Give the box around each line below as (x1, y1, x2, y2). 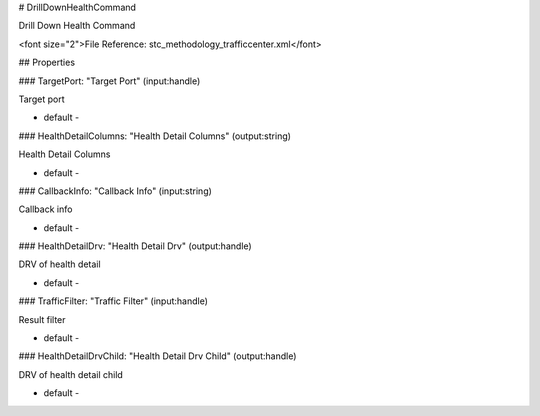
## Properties (18, 56, 75, 69)
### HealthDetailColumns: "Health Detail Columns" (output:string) (18, 130, 292, 142)
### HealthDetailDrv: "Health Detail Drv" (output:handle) (18, 240, 252, 252)
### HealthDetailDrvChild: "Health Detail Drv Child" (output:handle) (18, 350, 297, 362)
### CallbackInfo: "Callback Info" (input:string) (18, 185, 212, 197)
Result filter (18, 313, 66, 325)
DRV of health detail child (18, 368, 124, 380)
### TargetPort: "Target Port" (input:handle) (18, 75, 201, 87)
